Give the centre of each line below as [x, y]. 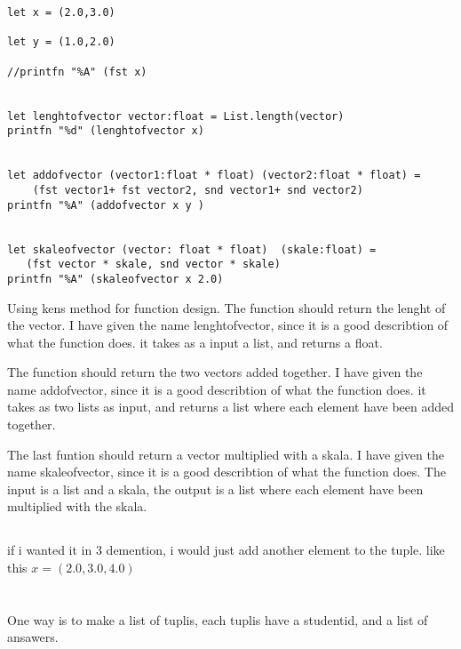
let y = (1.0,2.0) [61, 42]
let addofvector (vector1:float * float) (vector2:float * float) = [214, 176]
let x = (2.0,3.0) [61, 13]
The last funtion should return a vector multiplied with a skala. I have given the [226, 454]
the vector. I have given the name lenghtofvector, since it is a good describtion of [228, 325]
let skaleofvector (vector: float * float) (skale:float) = [192, 249]
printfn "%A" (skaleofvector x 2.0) [115, 279]
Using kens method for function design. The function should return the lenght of [227, 307]
